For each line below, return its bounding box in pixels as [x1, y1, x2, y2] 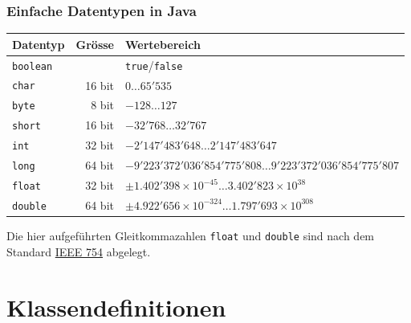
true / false [125, 56, 183, 73]
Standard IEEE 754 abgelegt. [6, 243, 151, 260]
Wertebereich [125, 35, 201, 52]
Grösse [75, 35, 114, 52]
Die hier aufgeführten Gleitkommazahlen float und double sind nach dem [6, 227, 375, 244]
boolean [12, 60, 53, 72]
